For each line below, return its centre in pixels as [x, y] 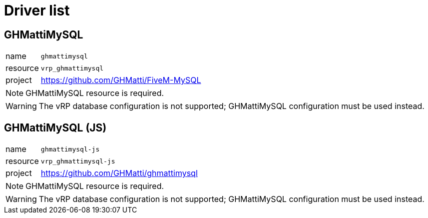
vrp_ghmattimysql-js [78, 161]
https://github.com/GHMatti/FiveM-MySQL [121, 80]
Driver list [37, 10]
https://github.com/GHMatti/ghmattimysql [119, 173]
